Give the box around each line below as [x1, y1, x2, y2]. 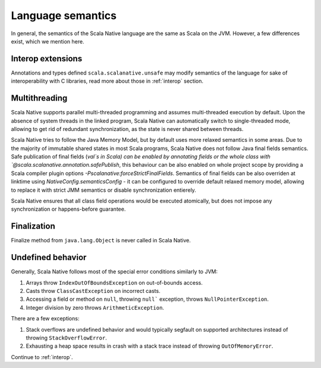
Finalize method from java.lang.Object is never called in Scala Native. [11, 237, 191, 244]
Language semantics [11, 9, 117, 22]
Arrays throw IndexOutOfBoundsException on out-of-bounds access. [26, 279, 203, 286]
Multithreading [11, 93, 68, 104]
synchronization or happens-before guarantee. [11, 205, 126, 213]
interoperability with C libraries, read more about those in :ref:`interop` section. [11, 77, 203, 85]
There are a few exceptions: [11, 315, 80, 322]
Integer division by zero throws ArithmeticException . [26, 304, 165, 311]
